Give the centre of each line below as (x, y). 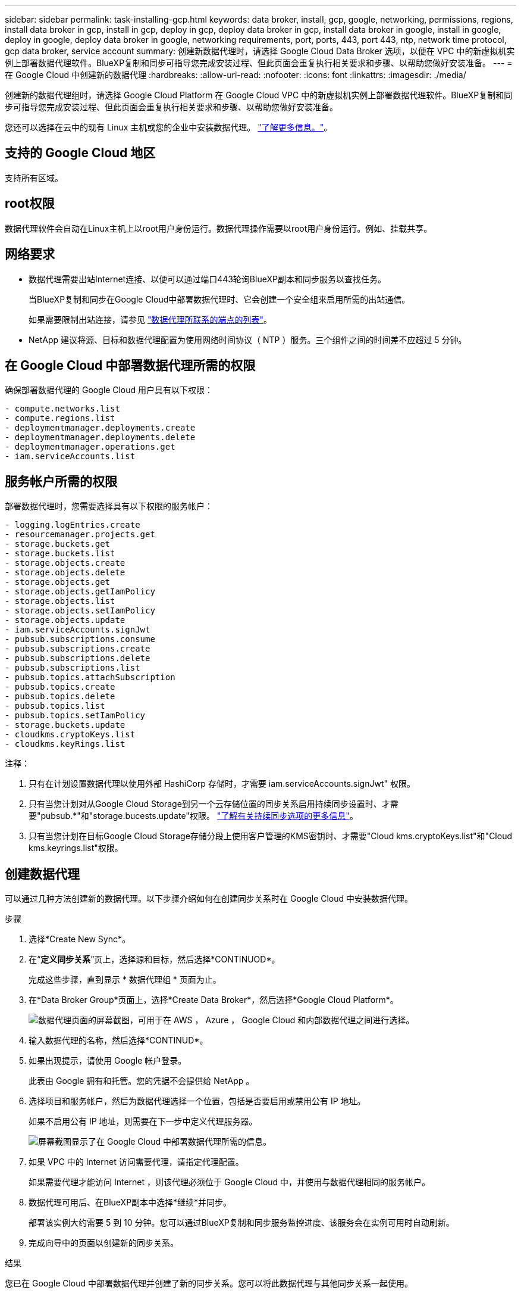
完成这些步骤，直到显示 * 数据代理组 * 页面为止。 (125, 980)
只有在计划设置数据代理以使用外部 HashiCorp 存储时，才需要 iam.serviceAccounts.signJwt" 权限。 (222, 784)
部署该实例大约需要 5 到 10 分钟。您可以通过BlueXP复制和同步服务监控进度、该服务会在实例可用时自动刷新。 (241, 1223)
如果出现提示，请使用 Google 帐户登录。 (108, 1061)
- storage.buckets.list (60, 554)
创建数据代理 (42, 874)
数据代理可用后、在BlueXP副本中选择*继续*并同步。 (130, 1202)
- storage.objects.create (65, 563)
